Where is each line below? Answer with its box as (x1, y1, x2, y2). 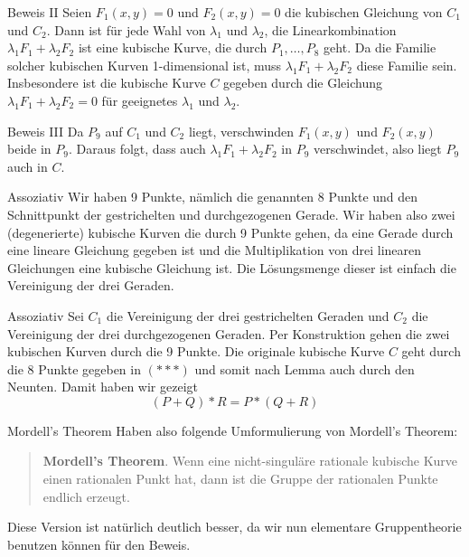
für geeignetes (101, 90, 178, 109)
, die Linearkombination (264, 20, 397, 39)
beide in (7, 139, 52, 158)
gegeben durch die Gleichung (223, 73, 382, 92)
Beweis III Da (7, 121, 84, 140)
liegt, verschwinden (188, 121, 294, 140)
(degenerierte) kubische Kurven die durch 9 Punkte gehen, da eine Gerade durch (7, 222, 454, 241)
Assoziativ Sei (7, 306, 84, 325)
